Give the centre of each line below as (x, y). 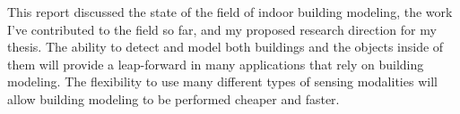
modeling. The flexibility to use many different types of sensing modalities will (222, 81)
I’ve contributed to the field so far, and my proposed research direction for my (222, 29)
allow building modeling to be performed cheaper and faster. (174, 98)
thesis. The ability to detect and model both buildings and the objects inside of (226, 47)
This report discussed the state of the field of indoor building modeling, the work (230, 12)
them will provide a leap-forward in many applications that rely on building (216, 64)
